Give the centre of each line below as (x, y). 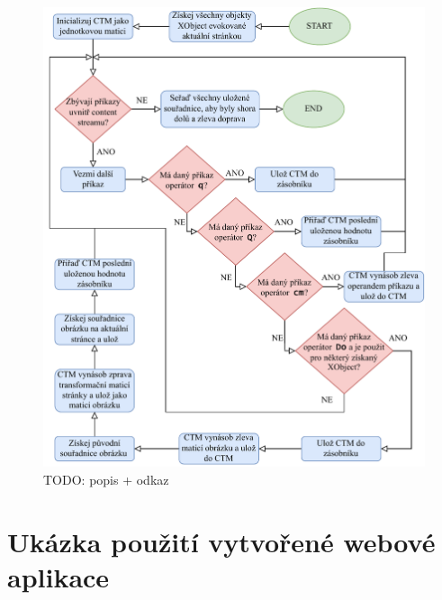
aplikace (59, 576)
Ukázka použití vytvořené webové (221, 541)
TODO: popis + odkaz (106, 479)
